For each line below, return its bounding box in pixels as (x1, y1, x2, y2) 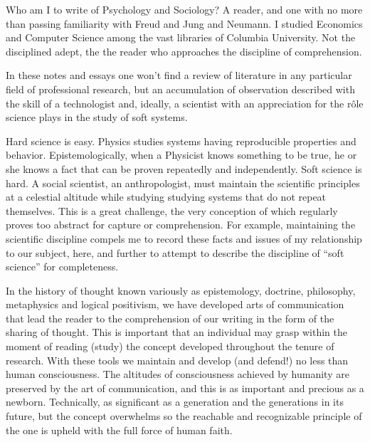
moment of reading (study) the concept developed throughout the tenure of (6, 339, 334, 354)
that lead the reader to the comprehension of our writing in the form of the (6, 310, 334, 325)
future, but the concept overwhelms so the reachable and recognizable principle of (6, 409, 362, 423)
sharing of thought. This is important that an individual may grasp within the (6, 325, 348, 340)
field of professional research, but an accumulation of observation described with (6, 81, 355, 96)
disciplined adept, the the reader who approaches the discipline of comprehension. (6, 43, 362, 58)
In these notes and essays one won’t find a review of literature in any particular (6, 68, 352, 83)
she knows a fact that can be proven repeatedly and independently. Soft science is (6, 161, 362, 176)
